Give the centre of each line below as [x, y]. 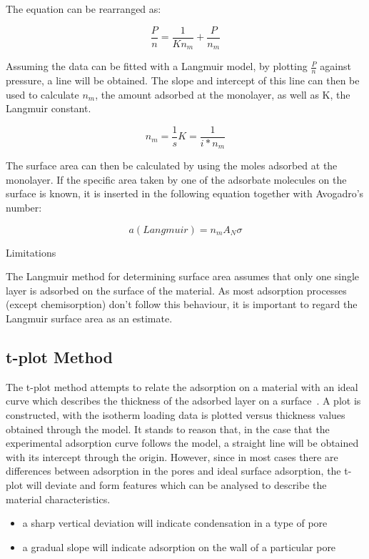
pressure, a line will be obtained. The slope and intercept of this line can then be [183, 80]
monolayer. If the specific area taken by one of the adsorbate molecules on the [176, 179]
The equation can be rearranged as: [84, 9]
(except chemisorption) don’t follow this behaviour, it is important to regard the [182, 304]
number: [24, 208]
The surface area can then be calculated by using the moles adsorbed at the [172, 165]
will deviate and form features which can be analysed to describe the [176, 484]
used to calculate [42, 94]
